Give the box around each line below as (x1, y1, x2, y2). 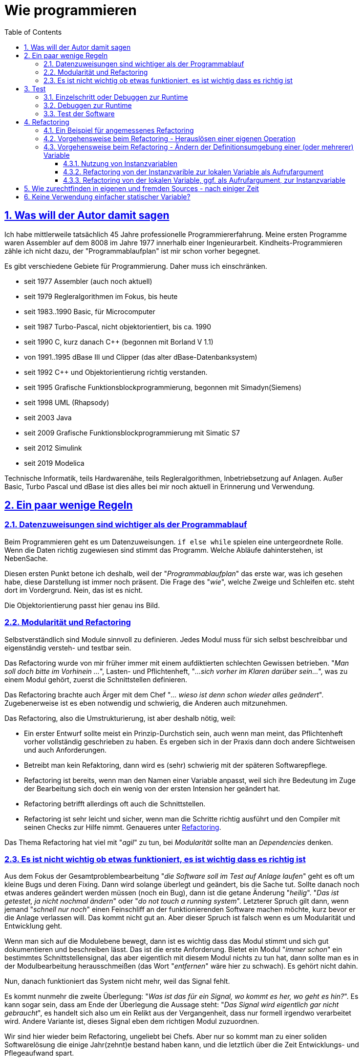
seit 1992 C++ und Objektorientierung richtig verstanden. (24, 368, 208, 376)
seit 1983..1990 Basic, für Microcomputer (24, 307, 155, 316)
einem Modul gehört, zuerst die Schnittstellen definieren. (4, 675, 188, 684)
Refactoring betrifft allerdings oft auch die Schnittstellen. (24, 799, 206, 808)
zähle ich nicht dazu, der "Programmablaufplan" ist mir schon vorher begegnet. (4, 246, 260, 255)
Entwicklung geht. (4, 922, 63, 931)
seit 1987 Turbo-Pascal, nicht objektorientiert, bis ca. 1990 (24, 322, 212, 331)
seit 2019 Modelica (24, 458, 85, 467)
